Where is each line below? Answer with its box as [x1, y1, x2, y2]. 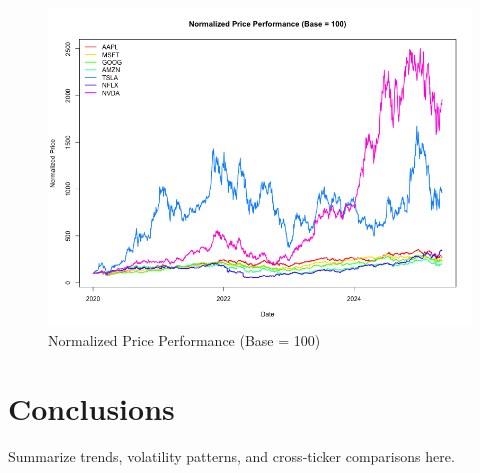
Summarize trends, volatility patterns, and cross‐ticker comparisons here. [8, 446, 455, 467]
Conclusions [8, 388, 175, 429]
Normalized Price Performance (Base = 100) [48, 329, 321, 350]
